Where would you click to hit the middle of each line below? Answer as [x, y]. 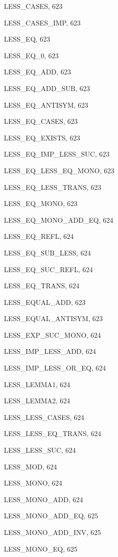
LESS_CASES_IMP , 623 [42, 22]
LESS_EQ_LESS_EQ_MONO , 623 [59, 170]
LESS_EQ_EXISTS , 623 [42, 137]
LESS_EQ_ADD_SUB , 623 [47, 88]
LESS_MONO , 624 [33, 483]
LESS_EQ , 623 [27, 39]
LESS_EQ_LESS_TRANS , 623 [53, 187]
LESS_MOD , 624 [31, 466]
